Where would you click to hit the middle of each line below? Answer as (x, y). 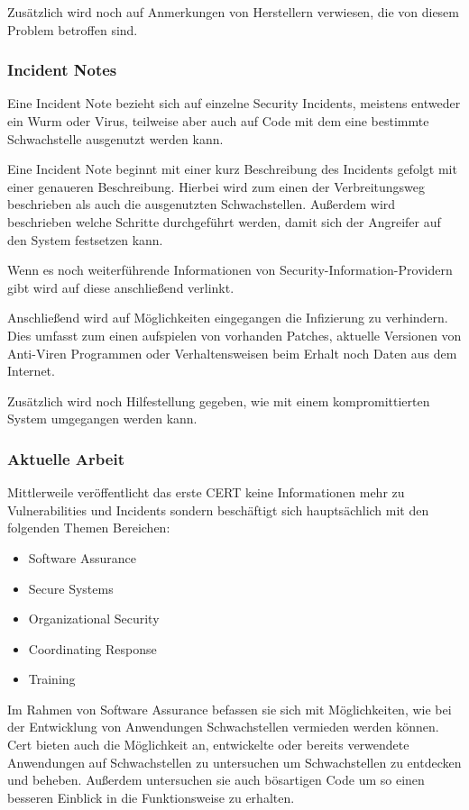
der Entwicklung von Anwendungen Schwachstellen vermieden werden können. (223, 727)
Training (52, 679)
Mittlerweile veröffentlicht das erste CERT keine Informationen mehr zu (206, 492)
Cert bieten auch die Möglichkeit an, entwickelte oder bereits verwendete (208, 745)
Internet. (31, 371)
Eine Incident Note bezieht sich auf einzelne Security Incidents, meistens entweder (234, 103)
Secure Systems (71, 588)
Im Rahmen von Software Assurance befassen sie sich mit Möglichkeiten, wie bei (230, 709)
